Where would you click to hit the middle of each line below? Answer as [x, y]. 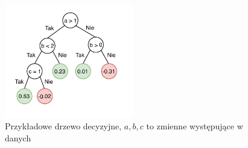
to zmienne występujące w [195, 126]
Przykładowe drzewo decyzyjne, [63, 126]
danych [18, 137]
